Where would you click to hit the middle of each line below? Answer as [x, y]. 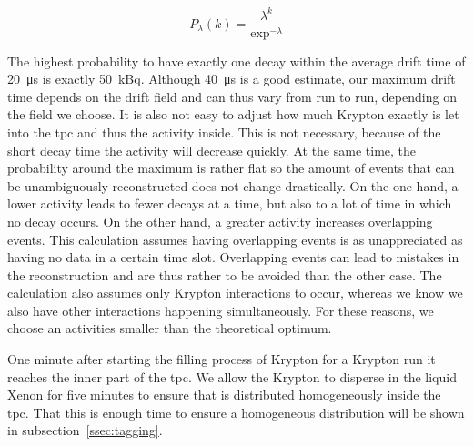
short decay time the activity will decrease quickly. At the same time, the [212, 150]
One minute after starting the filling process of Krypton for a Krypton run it [222, 359]
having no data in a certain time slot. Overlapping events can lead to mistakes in [233, 257]
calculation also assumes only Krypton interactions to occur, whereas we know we [235, 293]
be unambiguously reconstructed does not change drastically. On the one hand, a [233, 185]
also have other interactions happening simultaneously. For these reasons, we [221, 310]
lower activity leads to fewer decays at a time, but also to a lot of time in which [230, 203]
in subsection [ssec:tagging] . [85, 430]
